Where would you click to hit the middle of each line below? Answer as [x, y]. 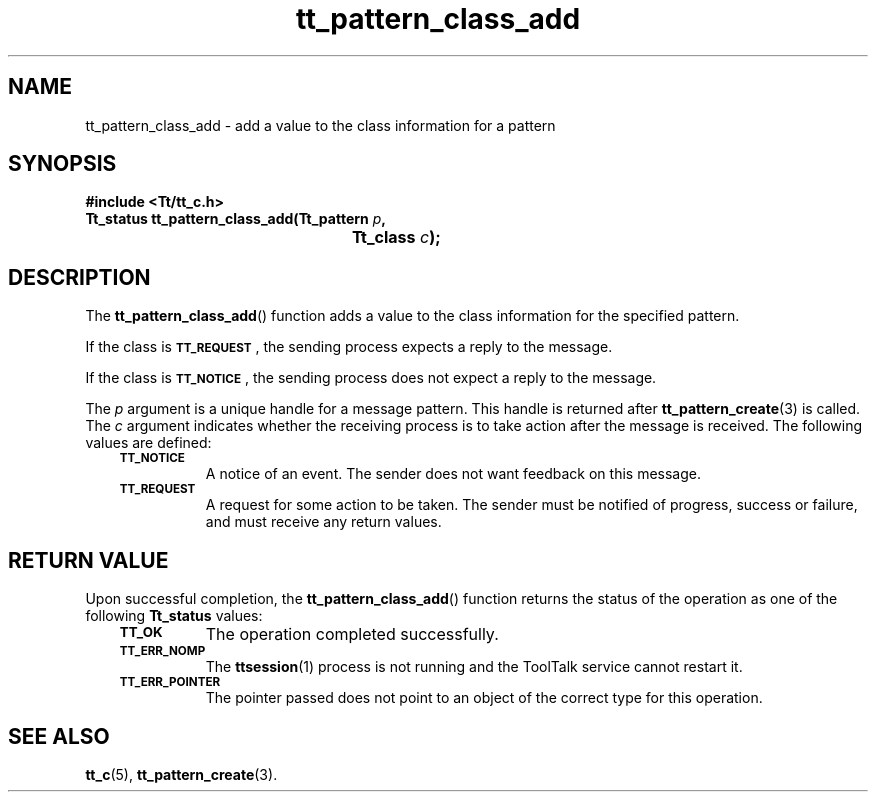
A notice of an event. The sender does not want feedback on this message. [453, 474]
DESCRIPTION [79, 277]
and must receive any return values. [323, 522]
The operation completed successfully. [352, 634]
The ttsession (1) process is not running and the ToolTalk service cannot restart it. [474, 667]
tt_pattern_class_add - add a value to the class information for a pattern [320, 125]
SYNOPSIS [62, 164]
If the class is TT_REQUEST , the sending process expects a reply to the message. [349, 347]
